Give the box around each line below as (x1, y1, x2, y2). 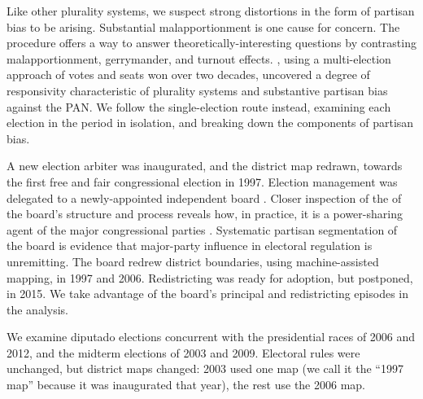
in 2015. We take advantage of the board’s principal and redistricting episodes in (7, 285, 409, 302)
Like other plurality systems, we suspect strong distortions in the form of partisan (7, 2, 415, 19)
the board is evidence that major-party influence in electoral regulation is (7, 237, 373, 254)
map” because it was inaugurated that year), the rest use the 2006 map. (7, 376, 365, 393)
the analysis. (7, 300, 68, 318)
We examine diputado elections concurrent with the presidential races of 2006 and (7, 328, 416, 345)
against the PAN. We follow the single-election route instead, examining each (7, 98, 391, 115)
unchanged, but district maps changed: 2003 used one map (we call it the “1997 (7, 360, 403, 377)
